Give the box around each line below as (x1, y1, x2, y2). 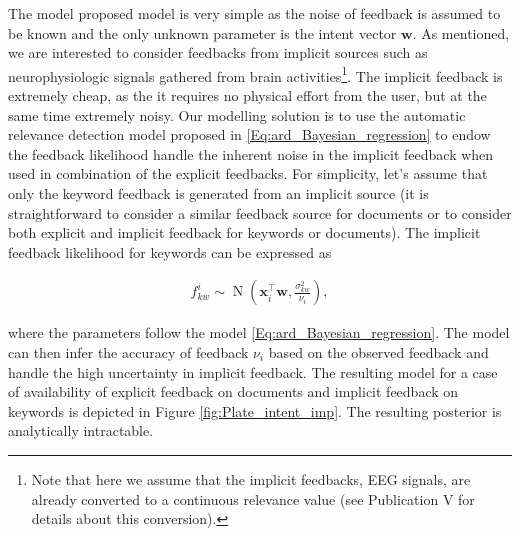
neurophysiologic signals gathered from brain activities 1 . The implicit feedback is (8, 62, 503, 86)
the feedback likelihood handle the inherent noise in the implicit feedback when (8, 143, 494, 164)
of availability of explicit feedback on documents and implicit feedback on (8, 381, 459, 402)
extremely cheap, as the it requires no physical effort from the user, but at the (8, 85, 487, 106)
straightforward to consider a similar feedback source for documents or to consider (8, 202, 512, 223)
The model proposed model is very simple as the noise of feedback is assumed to (8, 3, 501, 23)
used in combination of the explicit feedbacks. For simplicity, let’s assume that (8, 163, 488, 184)
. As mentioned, (412, 22, 510, 43)
